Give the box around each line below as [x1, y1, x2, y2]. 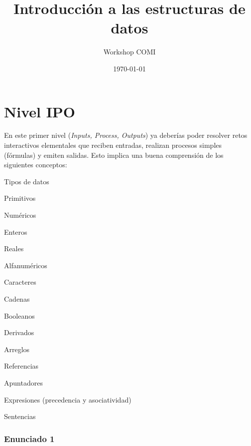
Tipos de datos [4, 176, 49, 186]
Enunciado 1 [4, 432, 55, 445]
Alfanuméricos [4, 260, 47, 270]
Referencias [4, 361, 39, 371]
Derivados [4, 327, 34, 338]
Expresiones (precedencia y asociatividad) [4, 394, 131, 405]
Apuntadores [4, 377, 43, 388]
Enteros [4, 226, 27, 237]
